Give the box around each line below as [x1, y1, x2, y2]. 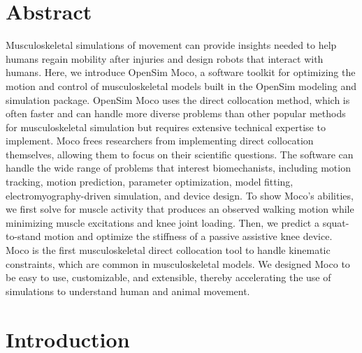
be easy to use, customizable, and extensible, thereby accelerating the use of [6, 270, 331, 285]
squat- [322, 215, 349, 230]
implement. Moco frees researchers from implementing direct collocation [6, 133, 314, 148]
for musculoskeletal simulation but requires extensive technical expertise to [6, 119, 326, 134]
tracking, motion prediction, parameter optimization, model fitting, [6, 174, 294, 189]
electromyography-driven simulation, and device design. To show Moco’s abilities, [6, 188, 354, 202]
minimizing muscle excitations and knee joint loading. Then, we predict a [6, 215, 319, 230]
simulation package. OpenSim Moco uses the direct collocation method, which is [6, 92, 350, 107]
